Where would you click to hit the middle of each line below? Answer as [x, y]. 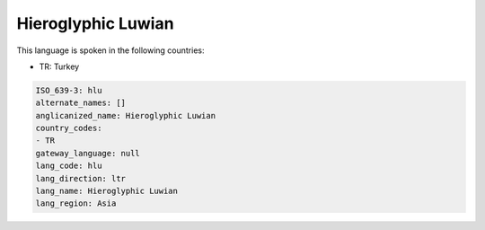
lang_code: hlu [69, 166]
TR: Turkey [59, 66]
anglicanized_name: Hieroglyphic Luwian [125, 115]
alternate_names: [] [80, 103]
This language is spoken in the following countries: [110, 50]
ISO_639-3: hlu [69, 90]
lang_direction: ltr [80, 178]
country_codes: [69, 128]
